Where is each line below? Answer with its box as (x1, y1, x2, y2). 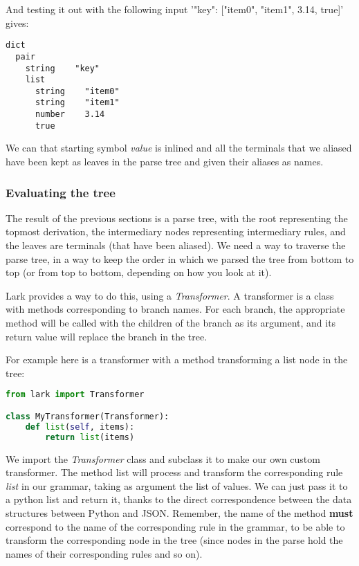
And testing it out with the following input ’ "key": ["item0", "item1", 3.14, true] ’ (6, 2, 344, 16)
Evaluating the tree (6, 183, 116, 201)
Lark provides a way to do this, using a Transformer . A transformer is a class (6, 288, 334, 302)
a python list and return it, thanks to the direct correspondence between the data (6, 492, 352, 506)
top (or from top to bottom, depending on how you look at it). (6, 265, 272, 280)
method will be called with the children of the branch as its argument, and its (6, 316, 336, 329)
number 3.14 (35, 109, 105, 120)
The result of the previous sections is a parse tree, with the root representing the (6, 210, 348, 225)
